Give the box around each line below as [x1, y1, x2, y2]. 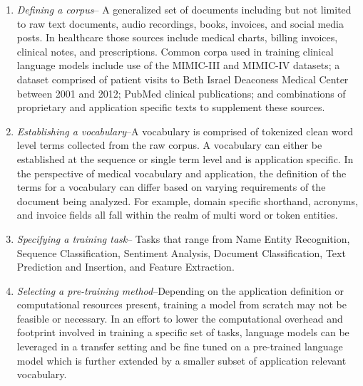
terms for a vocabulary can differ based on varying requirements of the [16, 179, 326, 194]
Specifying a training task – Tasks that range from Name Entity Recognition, [16, 231, 350, 246]
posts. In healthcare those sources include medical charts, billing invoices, [16, 30, 338, 45]
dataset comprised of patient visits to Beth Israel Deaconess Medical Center [16, 71, 349, 86]
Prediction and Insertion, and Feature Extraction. [16, 259, 235, 274]
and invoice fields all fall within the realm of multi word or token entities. [16, 207, 338, 222]
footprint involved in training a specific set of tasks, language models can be [16, 325, 349, 340]
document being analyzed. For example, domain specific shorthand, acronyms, [16, 193, 358, 208]
